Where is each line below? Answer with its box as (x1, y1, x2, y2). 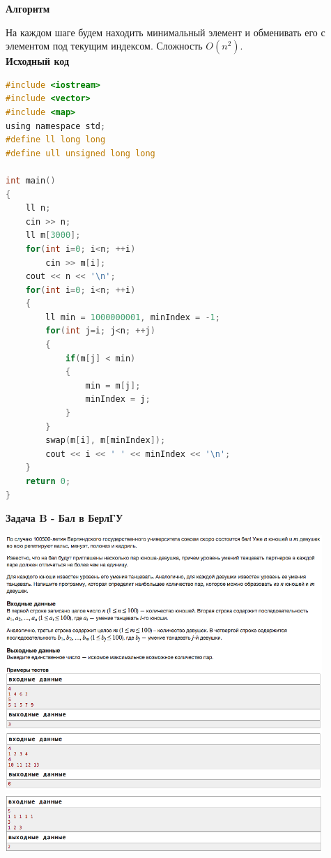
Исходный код (6, 54, 70, 68)
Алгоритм (6, 1, 50, 15)
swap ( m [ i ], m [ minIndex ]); (45, 435, 166, 446)
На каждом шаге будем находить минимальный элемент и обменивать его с (6, 24, 325, 39)
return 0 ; (25, 476, 71, 486)
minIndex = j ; (85, 394, 151, 405)
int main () (6, 175, 56, 186)
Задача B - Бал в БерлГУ (6, 511, 123, 525)
